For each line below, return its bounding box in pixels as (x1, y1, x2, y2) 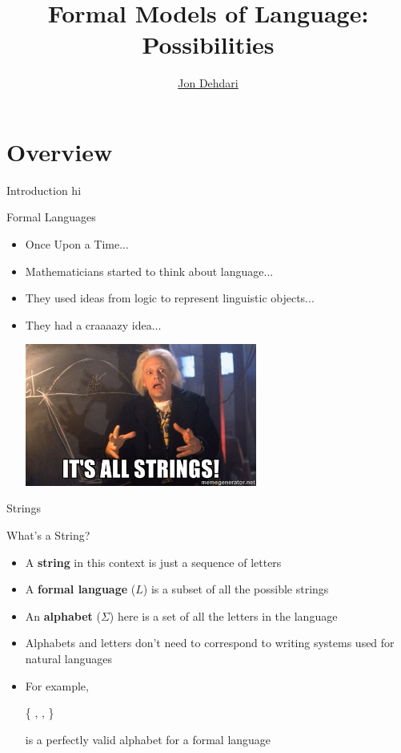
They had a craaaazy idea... (25, 316, 162, 333)
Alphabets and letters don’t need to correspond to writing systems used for (25, 634, 395, 651)
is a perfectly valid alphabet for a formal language (25, 731, 271, 747)
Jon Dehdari (178, 75, 239, 91)
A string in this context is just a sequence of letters (25, 553, 282, 570)
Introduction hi (6, 181, 82, 198)
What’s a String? (6, 526, 90, 543)
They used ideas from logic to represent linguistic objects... (25, 289, 315, 306)
